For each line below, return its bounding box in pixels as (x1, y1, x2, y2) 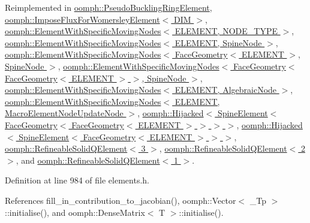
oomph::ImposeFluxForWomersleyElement (5, 13, 160, 25)
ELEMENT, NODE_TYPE (174, 25, 278, 37)
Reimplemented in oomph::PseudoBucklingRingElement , (5, 1, 212, 13)
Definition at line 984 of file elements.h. (5, 174, 149, 186)
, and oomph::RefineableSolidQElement (16, 153, 160, 166)
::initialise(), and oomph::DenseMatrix (5, 206, 145, 218)
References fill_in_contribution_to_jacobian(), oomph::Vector (5, 194, 236, 206)
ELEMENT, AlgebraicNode (174, 83, 277, 96)
